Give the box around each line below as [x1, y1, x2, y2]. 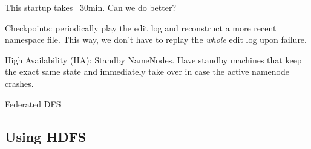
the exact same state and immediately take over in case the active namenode [5, 65, 289, 78]
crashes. [5, 77, 34, 89]
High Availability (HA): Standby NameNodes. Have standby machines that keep [5, 53, 302, 66]
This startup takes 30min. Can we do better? [5, 1, 177, 13]
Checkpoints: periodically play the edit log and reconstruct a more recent [5, 21, 277, 34]
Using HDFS [5, 127, 87, 145]
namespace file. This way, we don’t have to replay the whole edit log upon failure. [5, 33, 307, 46]
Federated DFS [5, 97, 61, 110]
